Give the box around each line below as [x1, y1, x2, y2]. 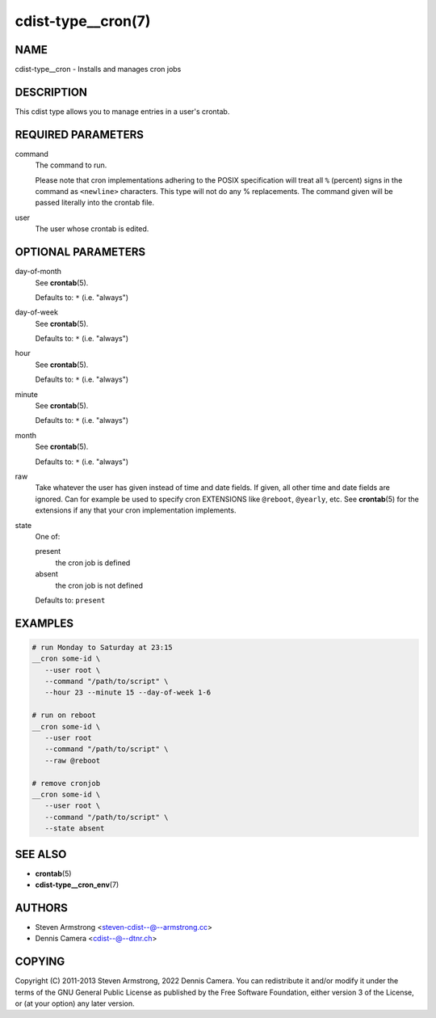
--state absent [44, 824, 105, 833]
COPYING [15, 955, 65, 969]
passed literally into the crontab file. [35, 198, 155, 208]
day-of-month [15, 267, 62, 277]
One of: [35, 531, 61, 541]
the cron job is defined [55, 558, 131, 568]
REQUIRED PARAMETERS [15, 128, 145, 142]
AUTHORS [15, 901, 69, 915]
